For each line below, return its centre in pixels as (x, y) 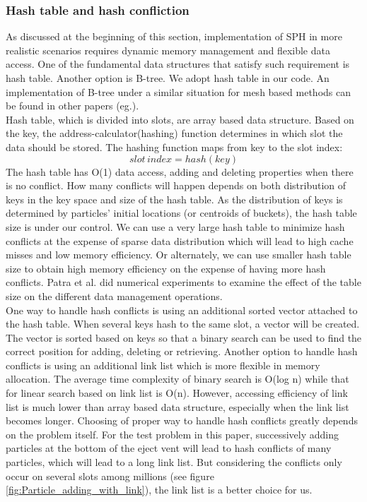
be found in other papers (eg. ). (72, 106)
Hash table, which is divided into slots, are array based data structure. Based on (180, 119)
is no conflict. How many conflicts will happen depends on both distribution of (176, 185)
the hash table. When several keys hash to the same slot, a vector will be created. (183, 324)
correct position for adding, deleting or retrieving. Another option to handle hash (182, 351)
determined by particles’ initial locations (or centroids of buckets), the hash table (181, 213)
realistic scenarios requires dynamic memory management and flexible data (168, 50)
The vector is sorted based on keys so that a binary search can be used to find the (184, 337)
